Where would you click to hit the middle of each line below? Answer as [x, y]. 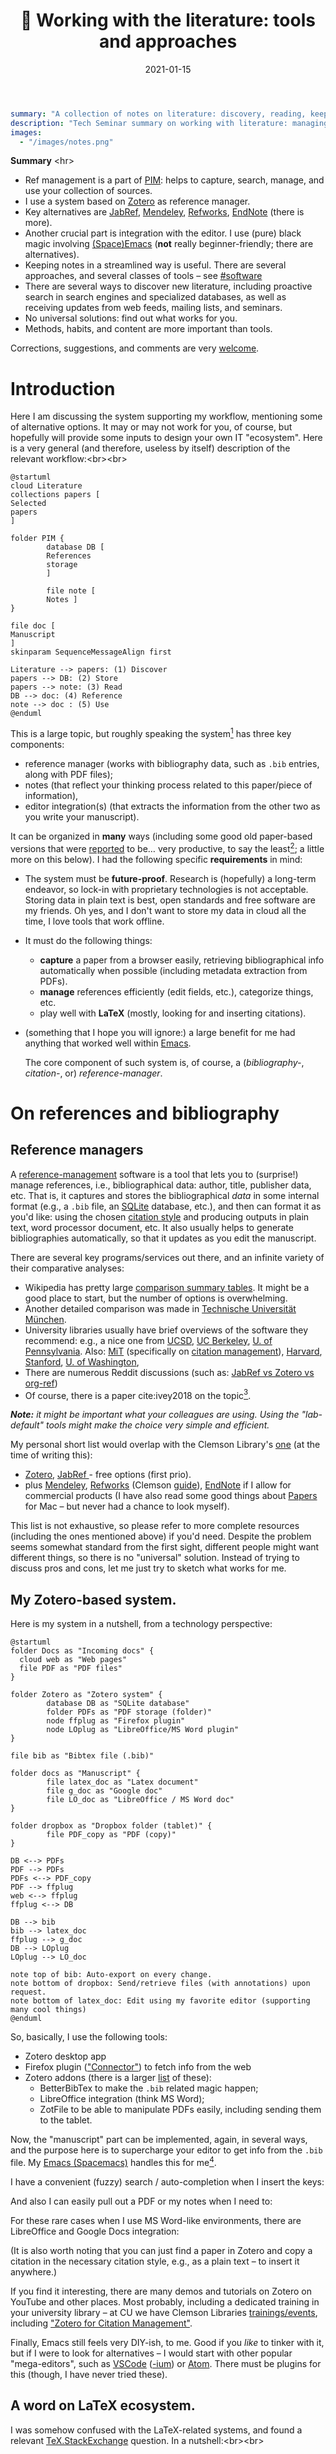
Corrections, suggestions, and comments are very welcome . [135, 348]
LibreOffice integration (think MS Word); [122, 2099]
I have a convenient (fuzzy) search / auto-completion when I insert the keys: [167, 2181]
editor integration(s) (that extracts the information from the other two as [172, 806]
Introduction [63, 388]
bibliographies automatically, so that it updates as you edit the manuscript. [163, 1238]
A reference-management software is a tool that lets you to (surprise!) [154, 1174]
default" [27, 1425]
